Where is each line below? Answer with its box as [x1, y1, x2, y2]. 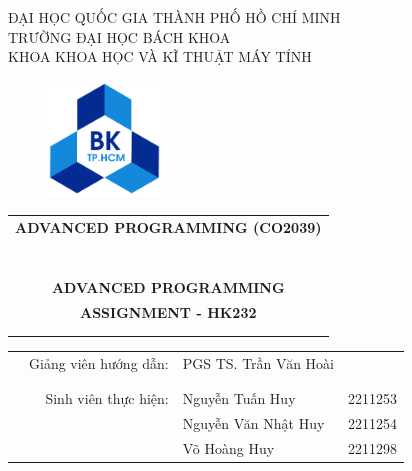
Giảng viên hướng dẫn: [29, 352, 169, 373]
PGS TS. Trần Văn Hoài [182, 352, 334, 373]
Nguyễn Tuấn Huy [182, 388, 296, 409]
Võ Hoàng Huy [182, 437, 275, 458]
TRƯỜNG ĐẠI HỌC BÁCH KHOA [8, 26, 231, 47]
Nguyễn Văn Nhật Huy [182, 413, 325, 434]
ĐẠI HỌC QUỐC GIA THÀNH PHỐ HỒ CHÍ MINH [8, 7, 341, 27]
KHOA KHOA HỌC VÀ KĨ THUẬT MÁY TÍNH [8, 46, 312, 67]
